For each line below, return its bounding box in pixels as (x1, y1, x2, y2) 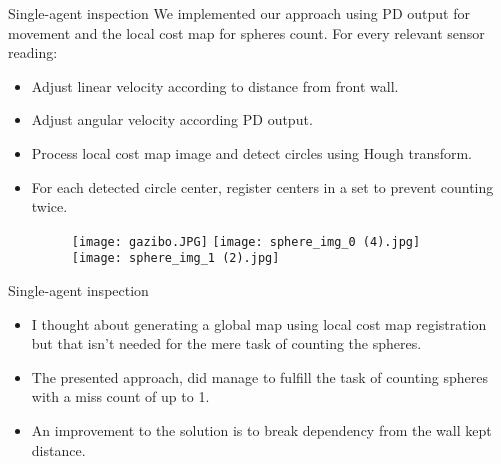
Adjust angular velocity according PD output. (31, 109, 313, 130)
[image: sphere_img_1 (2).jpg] (71, 251, 280, 266)
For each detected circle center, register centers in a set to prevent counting (31, 176, 494, 197)
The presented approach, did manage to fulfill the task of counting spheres (31, 366, 489, 387)
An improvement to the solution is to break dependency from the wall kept (31, 420, 492, 441)
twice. (31, 196, 68, 217)
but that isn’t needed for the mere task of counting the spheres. (31, 333, 422, 354)
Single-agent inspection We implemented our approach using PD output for (8, 3, 470, 23)
